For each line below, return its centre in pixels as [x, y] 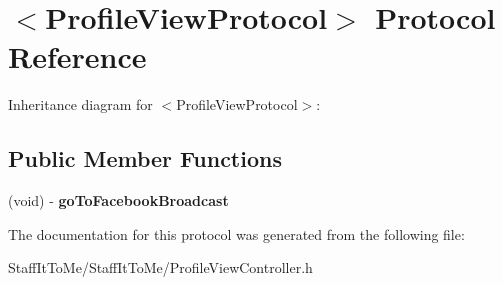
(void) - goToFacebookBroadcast [118, 200]
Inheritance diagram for [80, 104]
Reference [77, 56]
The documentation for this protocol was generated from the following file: [236, 233]
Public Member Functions [145, 158]
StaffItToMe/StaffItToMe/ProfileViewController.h [160, 267]
